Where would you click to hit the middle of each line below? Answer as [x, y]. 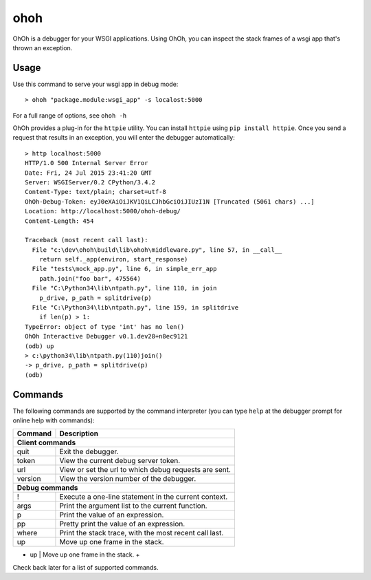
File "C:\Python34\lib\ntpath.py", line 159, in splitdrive [135, 308]
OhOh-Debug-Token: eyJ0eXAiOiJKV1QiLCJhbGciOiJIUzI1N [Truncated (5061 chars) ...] [170, 202]
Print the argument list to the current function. [133, 506]
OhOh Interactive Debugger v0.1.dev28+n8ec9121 [106, 336]
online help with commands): [54, 420]
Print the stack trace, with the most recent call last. [142, 533]
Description [79, 433]
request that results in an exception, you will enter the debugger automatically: [124, 138]
